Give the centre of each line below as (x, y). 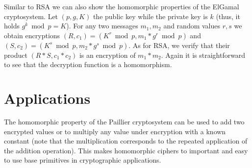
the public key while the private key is (150, 16)
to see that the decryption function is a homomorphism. (88, 64)
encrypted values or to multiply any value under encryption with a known (115, 131)
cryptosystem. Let (31, 16)
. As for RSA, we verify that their (179, 45)
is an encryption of (107, 55)
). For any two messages (102, 26)
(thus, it (228, 16)
